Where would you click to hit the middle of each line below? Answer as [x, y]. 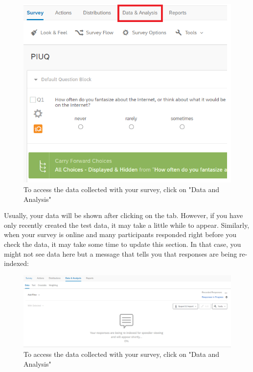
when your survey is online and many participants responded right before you [120, 234]
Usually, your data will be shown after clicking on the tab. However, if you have [124, 215]
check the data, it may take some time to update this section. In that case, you [123, 244]
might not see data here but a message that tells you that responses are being [121, 253]
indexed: [16, 263]
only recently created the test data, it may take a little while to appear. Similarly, [127, 225]
